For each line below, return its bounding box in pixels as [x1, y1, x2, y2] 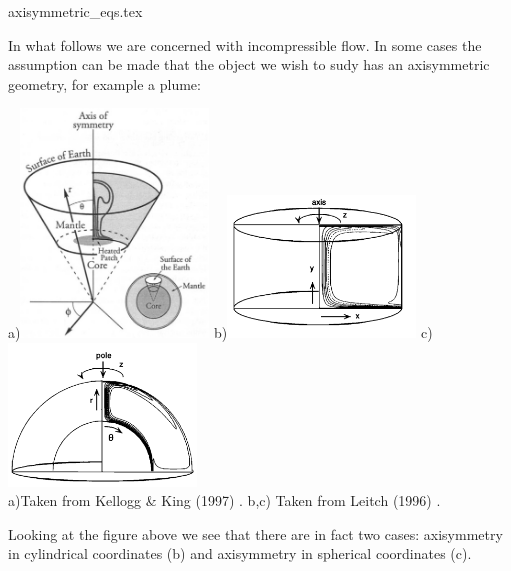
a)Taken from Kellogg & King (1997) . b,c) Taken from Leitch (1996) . [8, 490, 441, 511]
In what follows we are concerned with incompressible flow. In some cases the [8, 34, 482, 55]
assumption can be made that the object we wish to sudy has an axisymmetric [8, 54, 490, 75]
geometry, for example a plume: [8, 73, 201, 94]
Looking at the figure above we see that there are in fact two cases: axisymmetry [8, 523, 503, 544]
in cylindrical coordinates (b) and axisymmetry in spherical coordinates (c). [8, 543, 472, 564]
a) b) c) [8, 322, 433, 343]
